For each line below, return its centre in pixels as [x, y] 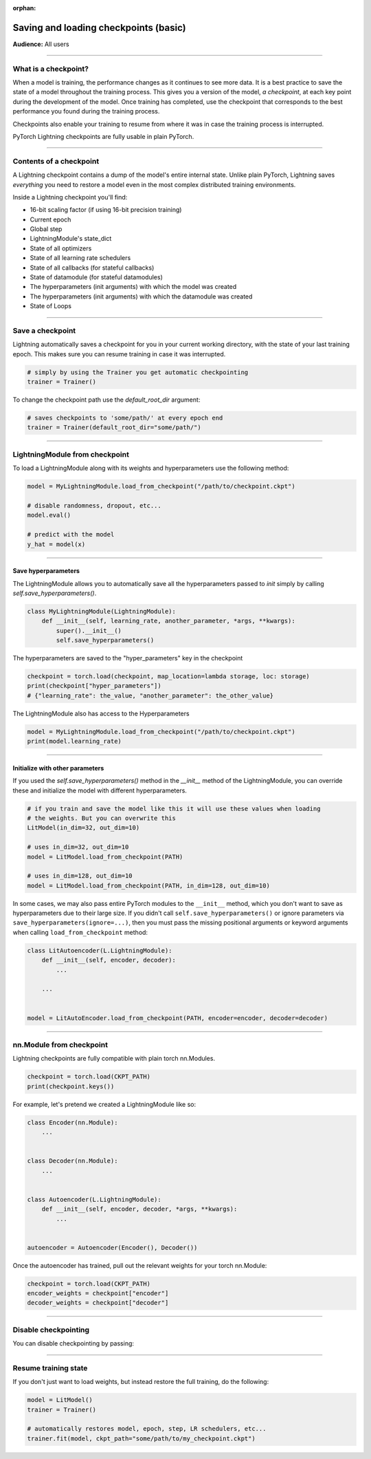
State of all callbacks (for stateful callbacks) [92, 268]
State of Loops [51, 306]
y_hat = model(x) [56, 544]
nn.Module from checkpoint [60, 1044]
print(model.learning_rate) [74, 742]
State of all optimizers [61, 248]
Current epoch [50, 219]
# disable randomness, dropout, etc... [94, 505]
